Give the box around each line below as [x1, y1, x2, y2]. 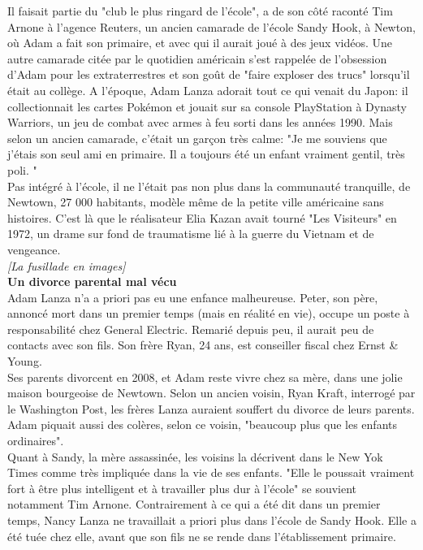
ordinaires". [7, 432, 64, 449]
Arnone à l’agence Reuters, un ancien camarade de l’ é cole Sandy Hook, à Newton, [7, 18, 416, 35]
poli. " [7, 161, 37, 178]
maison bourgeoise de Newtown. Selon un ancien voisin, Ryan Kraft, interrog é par [7, 384, 416, 401]
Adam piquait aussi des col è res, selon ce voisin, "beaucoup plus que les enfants [7, 416, 398, 433]
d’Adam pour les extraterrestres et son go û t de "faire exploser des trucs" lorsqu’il [7, 66, 410, 83]
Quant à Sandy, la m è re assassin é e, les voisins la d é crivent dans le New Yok [7, 448, 383, 465]
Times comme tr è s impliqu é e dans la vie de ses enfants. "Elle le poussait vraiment [7, 464, 415, 481]
